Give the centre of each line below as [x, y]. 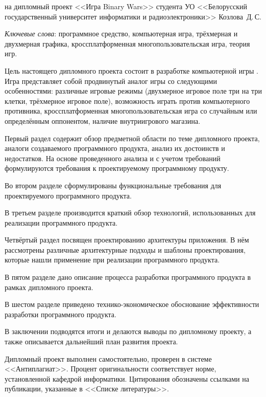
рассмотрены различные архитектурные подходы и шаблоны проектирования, [125, 249]
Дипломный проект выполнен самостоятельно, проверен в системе [108, 358]
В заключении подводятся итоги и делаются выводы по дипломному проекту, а [128, 331]
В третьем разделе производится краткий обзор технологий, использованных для [130, 213]
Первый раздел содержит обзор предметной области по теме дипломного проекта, [132, 138]
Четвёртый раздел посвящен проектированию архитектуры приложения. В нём [127, 240]
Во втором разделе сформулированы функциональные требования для [113, 185]
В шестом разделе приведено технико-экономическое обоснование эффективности [132, 304]
